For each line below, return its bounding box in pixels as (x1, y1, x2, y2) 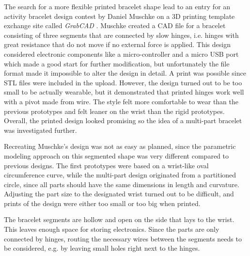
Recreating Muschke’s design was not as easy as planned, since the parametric (4, 141, 236, 151)
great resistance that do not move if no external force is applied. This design (4, 39, 231, 49)
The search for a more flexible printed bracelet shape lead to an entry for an (4, 1, 231, 11)
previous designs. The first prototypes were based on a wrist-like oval (4, 160, 209, 170)
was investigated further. (4, 125, 77, 135)
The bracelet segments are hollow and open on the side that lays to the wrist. (4, 214, 234, 224)
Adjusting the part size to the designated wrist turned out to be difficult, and (4, 189, 234, 199)
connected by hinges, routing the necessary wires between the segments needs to (4, 233, 242, 243)
